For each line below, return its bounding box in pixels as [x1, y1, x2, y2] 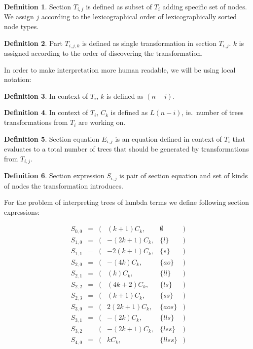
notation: [4, 74, 32, 84]
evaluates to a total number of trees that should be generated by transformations [4, 144, 249, 154]
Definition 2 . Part [4, 38, 63, 48]
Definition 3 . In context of [4, 90, 88, 101]
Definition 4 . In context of [4, 107, 88, 117]
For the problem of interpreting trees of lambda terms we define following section [4, 197, 249, 207]
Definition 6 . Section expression [4, 170, 105, 181]
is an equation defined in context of [115, 133, 222, 144]
